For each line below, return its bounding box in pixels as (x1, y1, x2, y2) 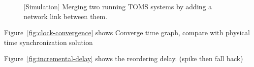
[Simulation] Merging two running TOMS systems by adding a (24, 1, 212, 11)
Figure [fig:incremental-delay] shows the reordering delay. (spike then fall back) (4, 53, 243, 64)
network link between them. (24, 11, 107, 21)
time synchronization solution (4, 37, 93, 47)
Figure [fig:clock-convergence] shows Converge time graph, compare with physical (4, 27, 250, 38)
